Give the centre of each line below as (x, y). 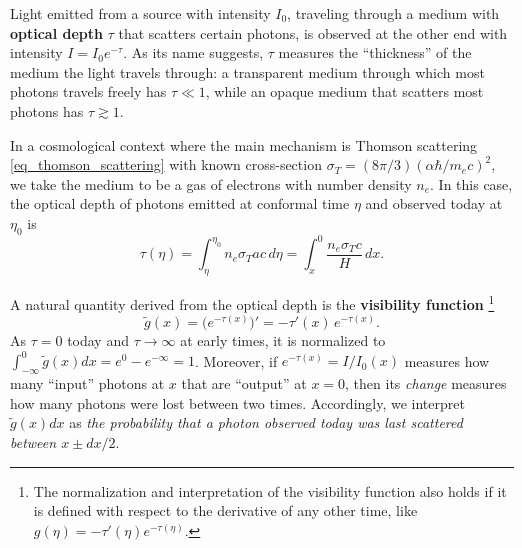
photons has (47, 110)
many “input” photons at (87, 383)
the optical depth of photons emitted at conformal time (180, 203)
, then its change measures (426, 383)
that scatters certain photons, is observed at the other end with (313, 32)
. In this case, (471, 183)
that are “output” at (244, 383)
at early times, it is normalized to (283, 340)
